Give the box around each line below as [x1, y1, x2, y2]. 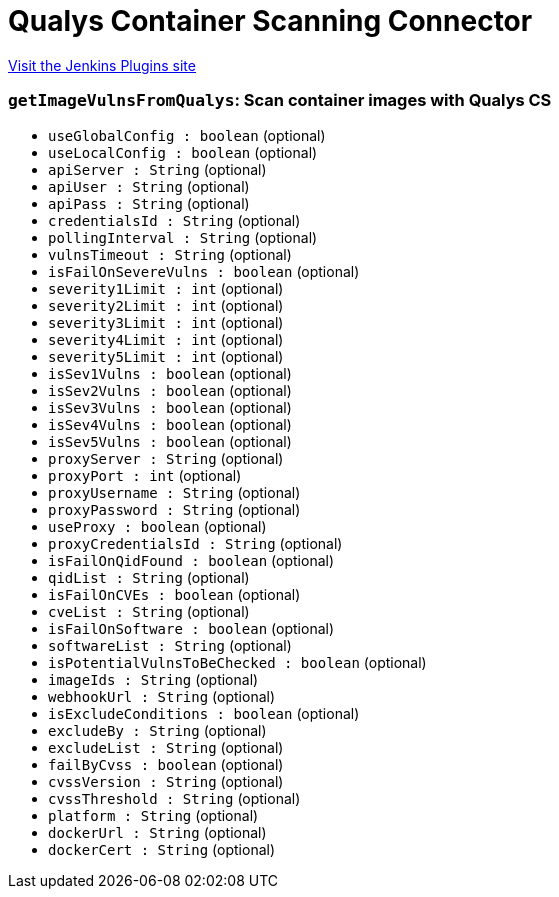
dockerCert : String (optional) [48, 840, 276, 858]
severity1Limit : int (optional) [48, 279, 284, 297]
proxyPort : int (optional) [48, 466, 242, 484]
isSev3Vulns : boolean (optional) [48, 398, 292, 416]
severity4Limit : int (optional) [48, 330, 284, 348]
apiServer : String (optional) [48, 160, 267, 178]
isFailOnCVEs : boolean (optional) [48, 585, 301, 603]
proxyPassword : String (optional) [48, 500, 301, 518]
